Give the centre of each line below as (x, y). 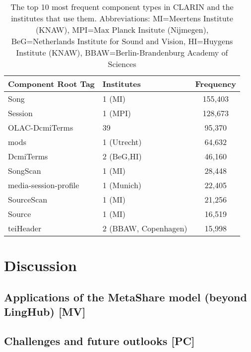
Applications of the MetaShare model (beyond (125, 297)
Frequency (216, 84)
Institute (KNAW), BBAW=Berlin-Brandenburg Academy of (122, 52)
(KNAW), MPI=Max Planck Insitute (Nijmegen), (122, 30)
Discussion (40, 265)
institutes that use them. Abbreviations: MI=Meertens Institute (122, 18)
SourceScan (28, 199)
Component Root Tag (51, 84)
